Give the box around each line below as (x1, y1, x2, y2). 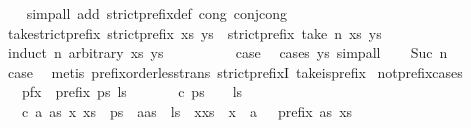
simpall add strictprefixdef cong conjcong (26, 3, 288, 23)
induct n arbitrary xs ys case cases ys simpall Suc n (7, 42, 448, 63)
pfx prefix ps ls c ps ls (21, 81, 243, 102)
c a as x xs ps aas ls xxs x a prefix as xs (21, 100, 353, 121)
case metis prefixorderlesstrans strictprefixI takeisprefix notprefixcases (7, 61, 463, 82)
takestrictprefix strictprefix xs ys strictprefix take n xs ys (7, 22, 382, 43)
